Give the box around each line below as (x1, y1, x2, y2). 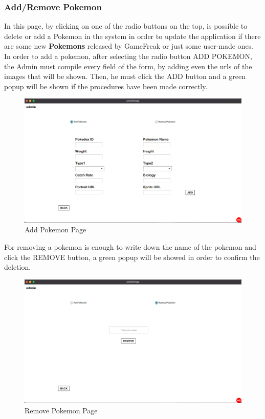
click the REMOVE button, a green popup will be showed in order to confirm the (4, 251, 260, 262)
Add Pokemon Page (25, 224, 86, 235)
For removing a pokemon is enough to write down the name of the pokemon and (4, 241, 256, 252)
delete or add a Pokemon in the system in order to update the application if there (4, 30, 261, 41)
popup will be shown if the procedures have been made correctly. (4, 81, 208, 91)
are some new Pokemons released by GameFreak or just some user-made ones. (4, 41, 254, 51)
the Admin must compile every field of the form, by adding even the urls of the (4, 61, 252, 71)
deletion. (4, 262, 31, 272)
